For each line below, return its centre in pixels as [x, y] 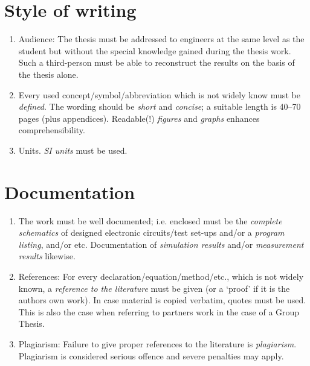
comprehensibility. [52, 130]
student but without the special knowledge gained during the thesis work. [155, 50]
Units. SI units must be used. [73, 150]
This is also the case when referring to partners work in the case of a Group [159, 311]
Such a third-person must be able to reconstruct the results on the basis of [157, 62]
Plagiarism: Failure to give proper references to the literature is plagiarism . [157, 343]
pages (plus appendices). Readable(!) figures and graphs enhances [139, 118]
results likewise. [47, 256]
